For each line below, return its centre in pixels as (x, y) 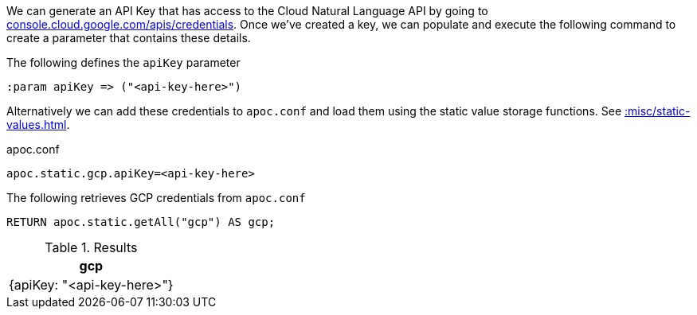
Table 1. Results (91, 247)
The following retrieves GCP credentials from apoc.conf (156, 198)
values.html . (38, 124)
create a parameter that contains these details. (129, 38)
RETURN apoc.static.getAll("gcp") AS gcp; (141, 222)
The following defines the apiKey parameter (123, 62)
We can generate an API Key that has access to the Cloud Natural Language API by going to (247, 11)
